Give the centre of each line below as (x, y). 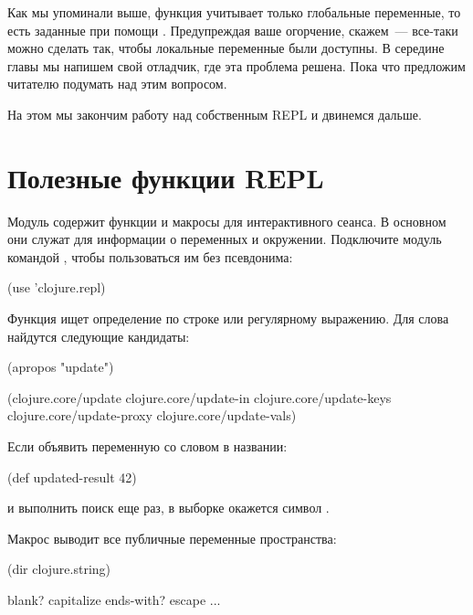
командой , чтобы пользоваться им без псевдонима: (150, 256)
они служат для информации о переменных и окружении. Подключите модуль (225, 239)
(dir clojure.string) (59, 569)
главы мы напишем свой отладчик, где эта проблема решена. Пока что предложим (236, 65)
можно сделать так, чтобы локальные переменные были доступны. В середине (226, 48)
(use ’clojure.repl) (57, 287)
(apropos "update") (61, 367)
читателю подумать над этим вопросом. (117, 84)
